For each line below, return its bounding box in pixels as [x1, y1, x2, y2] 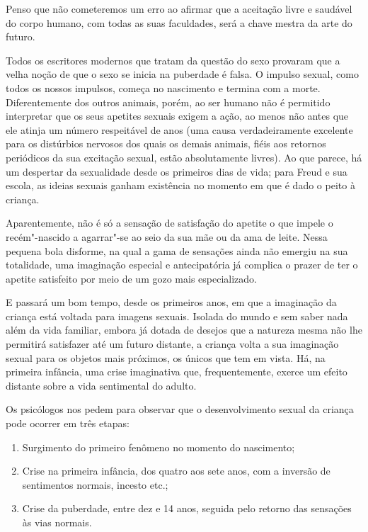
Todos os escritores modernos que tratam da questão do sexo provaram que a [6, 52, 340, 67]
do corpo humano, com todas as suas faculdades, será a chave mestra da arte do [6, 15, 352, 30]
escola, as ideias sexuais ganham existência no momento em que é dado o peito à [6, 178, 355, 193]
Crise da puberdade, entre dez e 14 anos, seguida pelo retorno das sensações [22, 501, 352, 516]
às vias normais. [22, 515, 92, 529]
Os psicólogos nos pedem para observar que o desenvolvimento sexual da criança [6, 402, 354, 417]
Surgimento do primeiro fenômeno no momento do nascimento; [22, 439, 295, 454]
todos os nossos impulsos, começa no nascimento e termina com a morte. [6, 80, 321, 95]
